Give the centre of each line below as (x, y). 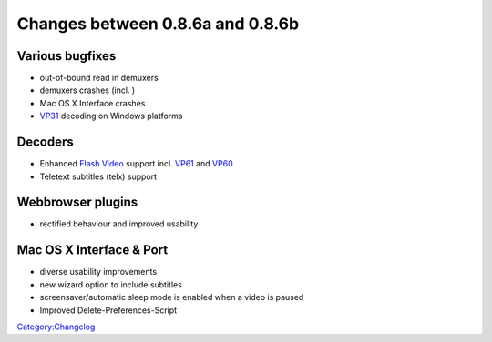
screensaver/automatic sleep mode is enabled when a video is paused (172, 297)
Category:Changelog (56, 327)
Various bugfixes (67, 56)
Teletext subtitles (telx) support (98, 176)
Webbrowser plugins (77, 202)
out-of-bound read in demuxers (99, 78)
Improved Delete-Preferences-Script (108, 310)
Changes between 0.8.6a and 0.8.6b (158, 24)
